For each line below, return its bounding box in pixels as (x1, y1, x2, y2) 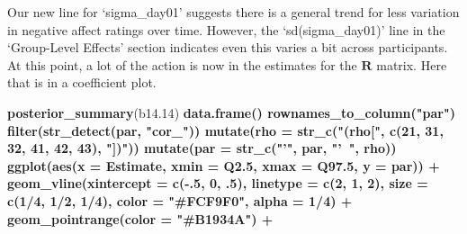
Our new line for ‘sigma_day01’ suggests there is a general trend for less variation (7, 3, 460, 21)
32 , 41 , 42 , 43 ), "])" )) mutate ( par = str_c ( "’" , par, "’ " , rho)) (7, 139, 397, 157)
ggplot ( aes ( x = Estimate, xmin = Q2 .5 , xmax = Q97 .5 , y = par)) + (7, 156, 440, 175)
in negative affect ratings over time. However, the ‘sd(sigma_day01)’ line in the (7, 20, 445, 39)
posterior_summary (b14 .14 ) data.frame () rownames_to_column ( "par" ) (7, 103, 455, 121)
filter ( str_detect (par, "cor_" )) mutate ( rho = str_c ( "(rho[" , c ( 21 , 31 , (7, 121, 444, 139)
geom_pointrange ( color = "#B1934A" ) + (7, 209, 274, 228)
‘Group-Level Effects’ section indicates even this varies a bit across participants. (7, 38, 448, 57)
